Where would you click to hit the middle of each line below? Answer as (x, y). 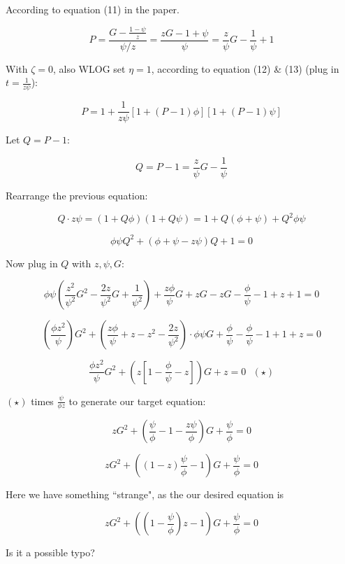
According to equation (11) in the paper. (93, 9)
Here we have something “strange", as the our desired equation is (145, 494)
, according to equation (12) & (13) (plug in (245, 68)
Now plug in (32, 263)
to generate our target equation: (137, 401)
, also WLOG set (89, 68)
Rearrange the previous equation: (77, 195)
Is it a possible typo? (50, 552)
